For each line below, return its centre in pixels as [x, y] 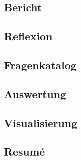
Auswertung [35, 93]
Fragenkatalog [40, 65]
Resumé [25, 151]
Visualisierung [41, 122]
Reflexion [28, 36]
